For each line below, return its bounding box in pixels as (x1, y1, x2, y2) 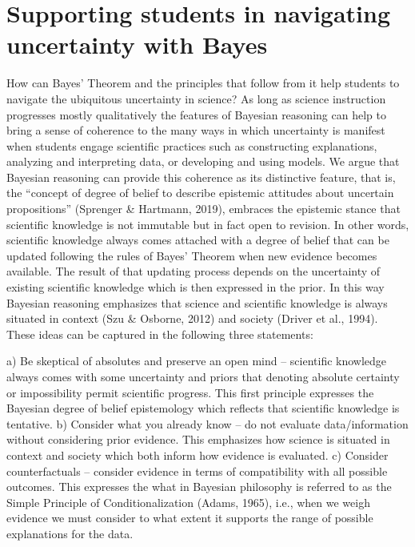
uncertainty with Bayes (6, 28, 268, 61)
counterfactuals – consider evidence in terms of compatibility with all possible (6, 462, 388, 479)
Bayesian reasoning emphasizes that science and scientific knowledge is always (6, 294, 388, 311)
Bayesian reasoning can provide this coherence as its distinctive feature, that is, (6, 168, 396, 185)
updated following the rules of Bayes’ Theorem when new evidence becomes (6, 247, 377, 263)
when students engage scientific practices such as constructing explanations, (6, 137, 377, 154)
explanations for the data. (6, 525, 134, 541)
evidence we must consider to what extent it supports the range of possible (6, 509, 373, 526)
